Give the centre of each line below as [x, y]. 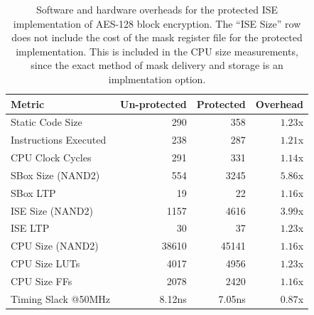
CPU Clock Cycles [51, 157]
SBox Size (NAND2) [55, 175]
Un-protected [153, 103]
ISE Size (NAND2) [52, 210]
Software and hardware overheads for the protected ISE [157, 9]
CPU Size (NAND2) [55, 246]
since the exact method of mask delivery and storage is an [157, 65]
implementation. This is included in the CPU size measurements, [157, 51]
